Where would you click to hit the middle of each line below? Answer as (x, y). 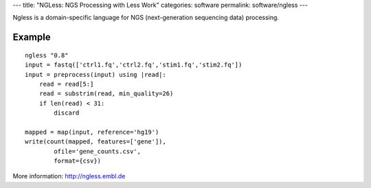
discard (67, 113)
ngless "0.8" (47, 55)
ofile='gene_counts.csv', (97, 151)
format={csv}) (78, 161)
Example (32, 37)
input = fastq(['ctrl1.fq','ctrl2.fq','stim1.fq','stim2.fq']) (134, 65)
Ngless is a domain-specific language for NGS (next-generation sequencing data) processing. (146, 18)
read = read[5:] (66, 84)
